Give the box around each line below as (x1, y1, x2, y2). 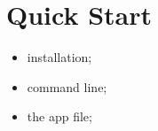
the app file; (27, 107, 92, 126)
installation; (27, 48, 92, 66)
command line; (27, 77, 107, 96)
